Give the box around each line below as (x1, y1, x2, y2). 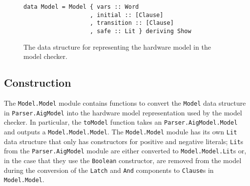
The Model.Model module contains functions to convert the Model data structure (4, 98, 246, 108)
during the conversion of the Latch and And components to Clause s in (4, 165, 214, 175)
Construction (4, 75, 71, 90)
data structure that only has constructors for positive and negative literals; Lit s (4, 136, 244, 146)
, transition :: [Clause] (90, 19, 174, 27)
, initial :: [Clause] (90, 11, 164, 19)
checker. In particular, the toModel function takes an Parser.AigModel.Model (4, 117, 238, 127)
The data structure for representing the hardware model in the (23, 41, 211, 52)
